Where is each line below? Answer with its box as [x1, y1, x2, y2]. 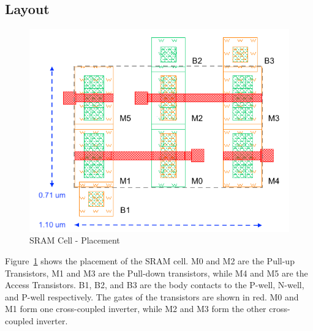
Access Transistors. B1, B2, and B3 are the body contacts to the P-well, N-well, [5, 278, 304, 291]
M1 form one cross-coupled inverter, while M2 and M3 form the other [5, 302, 266, 315]
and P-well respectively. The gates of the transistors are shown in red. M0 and [5, 290, 299, 303]
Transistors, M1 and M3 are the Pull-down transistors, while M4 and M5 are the [5, 266, 308, 279]
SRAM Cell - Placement [29, 234, 120, 247]
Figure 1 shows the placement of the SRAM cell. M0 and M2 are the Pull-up [5, 254, 295, 267]
